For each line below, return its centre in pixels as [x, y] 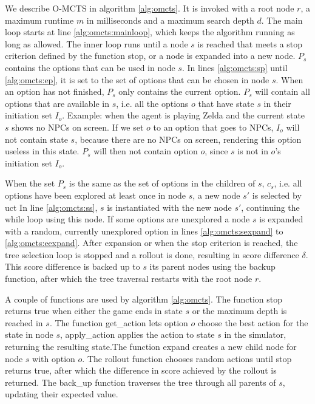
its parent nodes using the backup [212, 266]
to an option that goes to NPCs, [213, 127]
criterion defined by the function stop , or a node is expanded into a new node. [150, 56]
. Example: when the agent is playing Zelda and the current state [184, 115]
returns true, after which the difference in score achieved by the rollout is [141, 370]
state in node [29, 334]
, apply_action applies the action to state [137, 334]
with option [54, 358]
